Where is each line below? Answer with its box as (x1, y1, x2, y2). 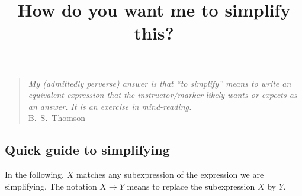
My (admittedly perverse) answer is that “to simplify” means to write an (28, 77, 291, 89)
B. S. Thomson (28, 112, 86, 124)
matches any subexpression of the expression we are (76, 168, 264, 181)
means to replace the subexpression (127, 179, 255, 192)
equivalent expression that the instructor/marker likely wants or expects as (28, 89, 297, 101)
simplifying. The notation (5, 179, 97, 192)
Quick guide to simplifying (5, 141, 170, 159)
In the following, (5, 168, 64, 181)
